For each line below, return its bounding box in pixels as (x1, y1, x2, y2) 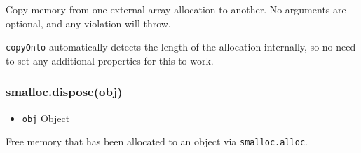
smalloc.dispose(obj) (6, 83, 123, 100)
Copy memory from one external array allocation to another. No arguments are (6, 2, 346, 16)
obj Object (22, 110, 70, 125)
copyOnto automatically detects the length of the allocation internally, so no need (6, 39, 356, 54)
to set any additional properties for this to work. (6, 53, 214, 67)
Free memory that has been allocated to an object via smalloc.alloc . (6, 134, 308, 149)
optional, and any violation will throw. (6, 15, 171, 30)
